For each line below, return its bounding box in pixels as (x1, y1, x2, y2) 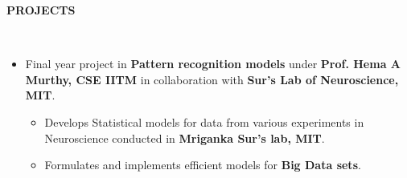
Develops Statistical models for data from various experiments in (44, 113, 364, 130)
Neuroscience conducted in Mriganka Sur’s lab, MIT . (44, 129, 325, 146)
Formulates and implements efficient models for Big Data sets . (44, 156, 361, 173)
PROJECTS (6, 2, 76, 18)
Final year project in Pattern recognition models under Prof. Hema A (25, 55, 401, 72)
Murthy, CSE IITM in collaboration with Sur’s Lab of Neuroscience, (25, 71, 399, 87)
